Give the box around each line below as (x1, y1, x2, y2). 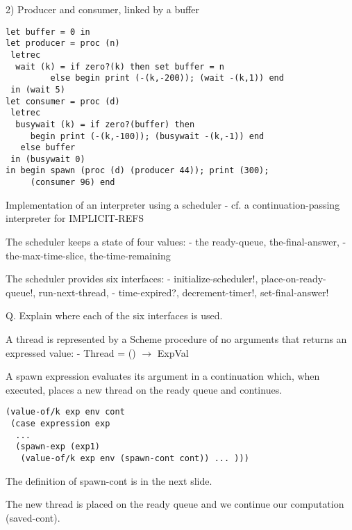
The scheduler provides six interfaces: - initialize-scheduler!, (6, 271, 258, 286)
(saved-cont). (6, 510, 60, 524)
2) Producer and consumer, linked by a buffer (6, 2, 199, 16)
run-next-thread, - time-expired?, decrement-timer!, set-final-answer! (38, 284, 329, 299)
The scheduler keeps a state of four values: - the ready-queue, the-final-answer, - (6, 234, 346, 248)
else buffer (20, 143, 76, 153)
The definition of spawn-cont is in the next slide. (6, 473, 212, 488)
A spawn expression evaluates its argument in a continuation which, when (6, 369, 320, 383)
